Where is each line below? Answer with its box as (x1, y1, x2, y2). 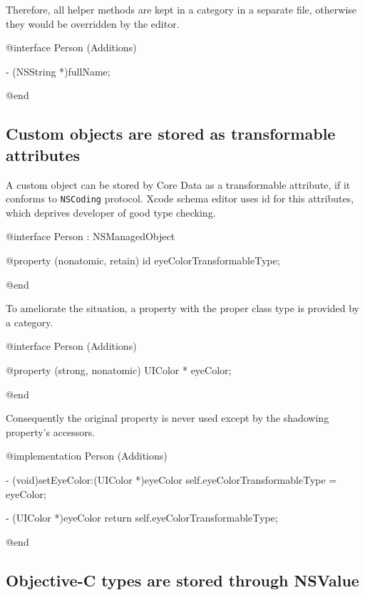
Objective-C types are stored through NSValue (6, 569, 359, 591)
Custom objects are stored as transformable (6, 123, 336, 145)
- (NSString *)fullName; (6, 63, 110, 78)
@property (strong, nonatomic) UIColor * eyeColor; (6, 362, 232, 377)
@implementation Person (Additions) (6, 448, 168, 463)
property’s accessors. (6, 424, 96, 439)
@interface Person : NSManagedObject (6, 229, 175, 244)
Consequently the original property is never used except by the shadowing (6, 410, 329, 425)
